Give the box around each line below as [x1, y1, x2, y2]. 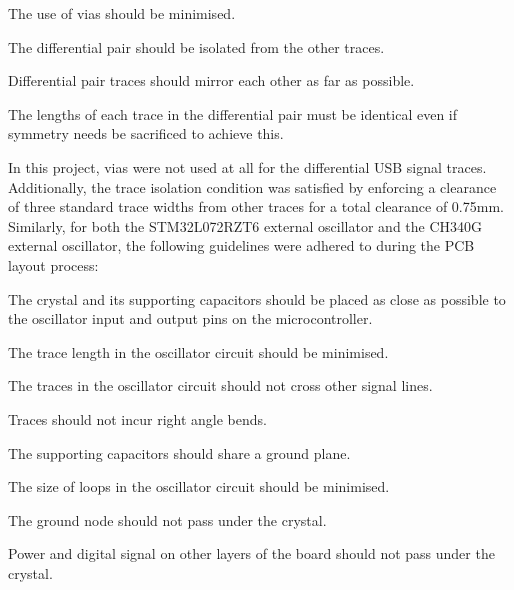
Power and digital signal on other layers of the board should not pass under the [8, 543, 495, 564]
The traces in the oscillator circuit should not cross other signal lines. [8, 375, 433, 396]
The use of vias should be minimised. [8, 3, 236, 23]
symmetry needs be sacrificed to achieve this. [8, 123, 284, 144]
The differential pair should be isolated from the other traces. [8, 36, 385, 57]
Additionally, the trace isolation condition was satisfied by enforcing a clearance [8, 176, 497, 197]
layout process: [8, 254, 99, 275]
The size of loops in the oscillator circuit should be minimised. [8, 476, 390, 497]
